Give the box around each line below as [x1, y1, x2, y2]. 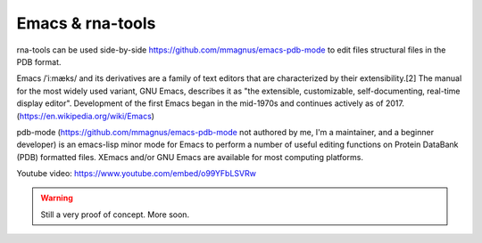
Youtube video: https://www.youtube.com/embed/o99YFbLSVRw [16, 168, 256, 179]
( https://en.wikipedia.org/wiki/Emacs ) [16, 110, 155, 121]
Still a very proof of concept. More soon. [40, 209, 190, 220]
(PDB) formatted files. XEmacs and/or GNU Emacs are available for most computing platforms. [16, 151, 363, 162]
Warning [40, 192, 73, 204]
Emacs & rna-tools [16, 13, 156, 33]
